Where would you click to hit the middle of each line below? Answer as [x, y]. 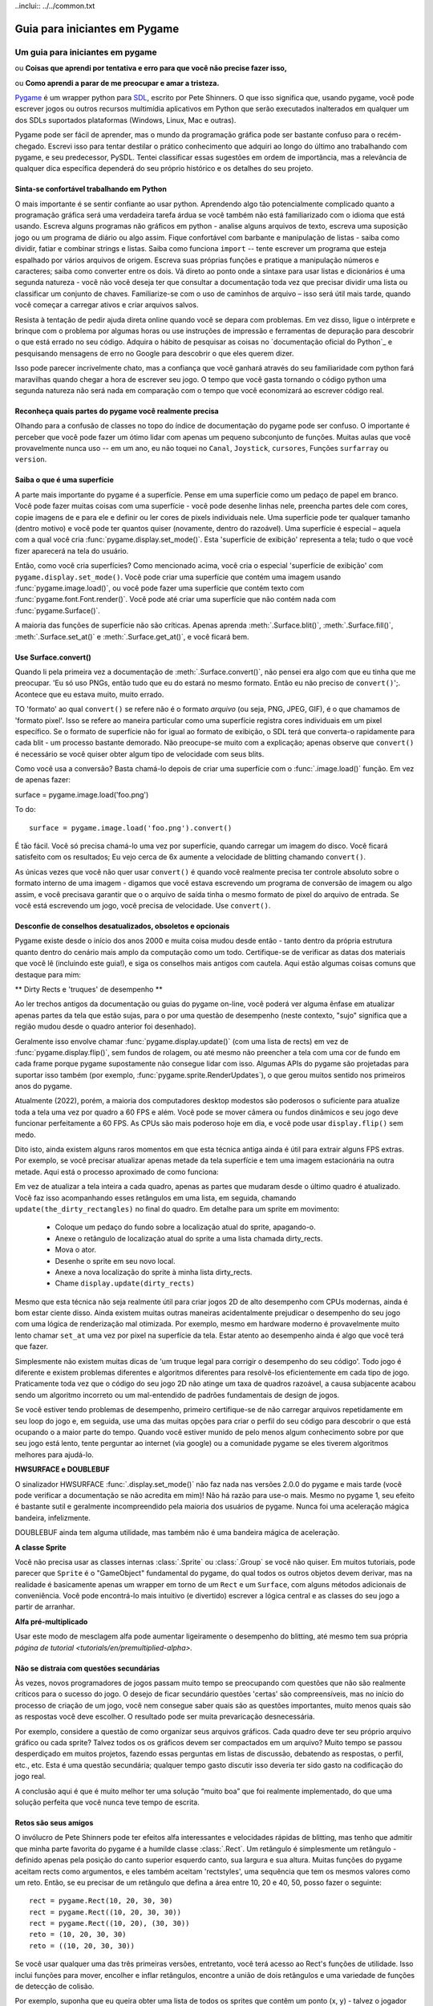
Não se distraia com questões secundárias [87, 1668]
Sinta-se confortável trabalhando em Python [91, 189]
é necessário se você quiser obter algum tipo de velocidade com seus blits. [140, 753]
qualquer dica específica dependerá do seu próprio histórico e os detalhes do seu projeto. [164, 169]
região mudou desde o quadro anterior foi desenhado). [105, 1026]
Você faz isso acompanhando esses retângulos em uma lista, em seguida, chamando [156, 1198]
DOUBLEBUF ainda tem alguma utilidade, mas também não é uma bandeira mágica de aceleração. [177, 1533]
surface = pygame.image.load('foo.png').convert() [131, 828]
